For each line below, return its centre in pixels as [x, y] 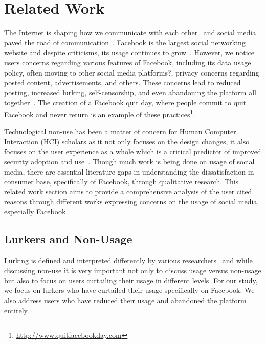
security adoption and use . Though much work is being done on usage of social [129, 161]
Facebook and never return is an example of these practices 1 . [100, 113]
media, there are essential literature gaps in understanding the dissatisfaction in [129, 171]
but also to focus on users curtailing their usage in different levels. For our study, [131, 280]
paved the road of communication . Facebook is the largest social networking [125, 42]
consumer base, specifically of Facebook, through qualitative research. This [121, 181]
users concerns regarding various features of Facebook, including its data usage [128, 62]
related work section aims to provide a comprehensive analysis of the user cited [128, 191]
